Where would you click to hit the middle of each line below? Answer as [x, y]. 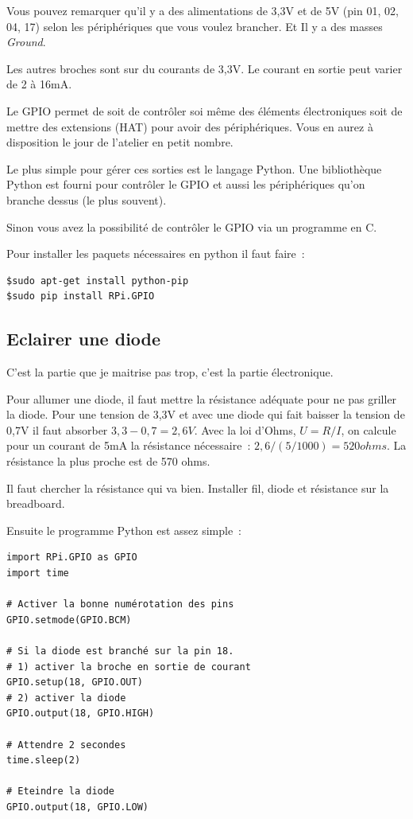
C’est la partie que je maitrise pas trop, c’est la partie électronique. [170, 372]
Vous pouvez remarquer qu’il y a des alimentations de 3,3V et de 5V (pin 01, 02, [203, 10]
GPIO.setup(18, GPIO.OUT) [75, 682]
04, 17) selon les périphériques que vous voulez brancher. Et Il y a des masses [195, 26]
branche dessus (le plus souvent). [87, 199]
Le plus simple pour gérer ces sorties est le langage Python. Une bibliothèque [194, 168]
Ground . [26, 42]
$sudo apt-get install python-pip [98, 281]
